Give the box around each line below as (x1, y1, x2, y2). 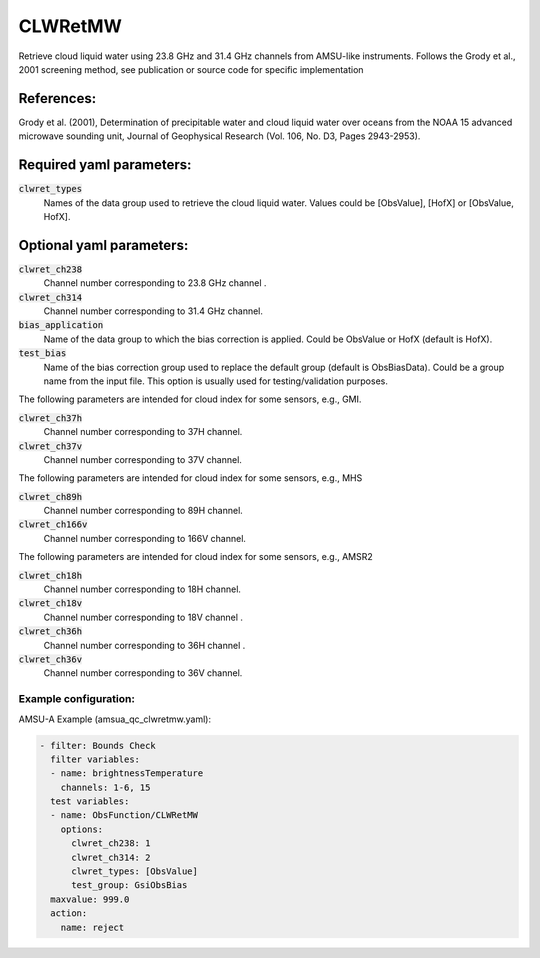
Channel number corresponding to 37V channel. (43, 453, 242, 465)
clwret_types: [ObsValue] (71, 866, 199, 877)
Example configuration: (18, 692, 135, 706)
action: (50, 908, 88, 919)
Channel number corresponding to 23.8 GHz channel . (43, 277, 267, 289)
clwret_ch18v (18, 598, 83, 609)
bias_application (18, 320, 104, 331)
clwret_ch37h (18, 412, 83, 424)
